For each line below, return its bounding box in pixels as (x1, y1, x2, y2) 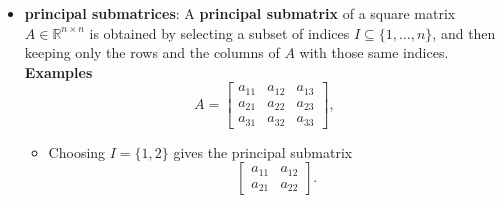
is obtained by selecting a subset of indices (89, 22, 350, 43)
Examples (24, 61, 93, 82)
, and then (432, 22, 496, 43)
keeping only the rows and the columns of (24, 42, 280, 63)
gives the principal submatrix (173, 141, 353, 162)
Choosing (48, 141, 106, 162)
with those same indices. (299, 42, 449, 63)
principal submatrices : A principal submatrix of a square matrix (24, 3, 456, 23)
